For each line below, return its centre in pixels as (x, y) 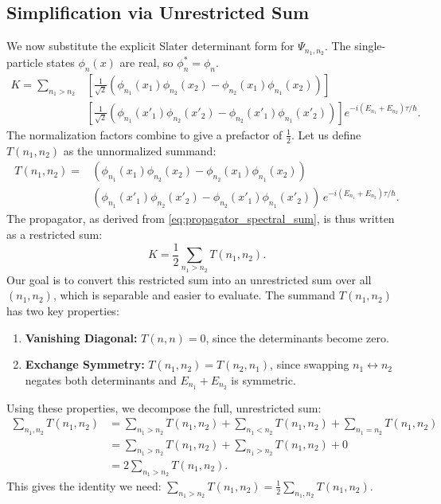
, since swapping (310, 364)
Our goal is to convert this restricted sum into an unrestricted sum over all (189, 279)
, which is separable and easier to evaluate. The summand (194, 295)
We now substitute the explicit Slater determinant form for (150, 46)
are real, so (146, 63)
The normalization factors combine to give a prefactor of (144, 134)
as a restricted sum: (55, 234)
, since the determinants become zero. (297, 337)
